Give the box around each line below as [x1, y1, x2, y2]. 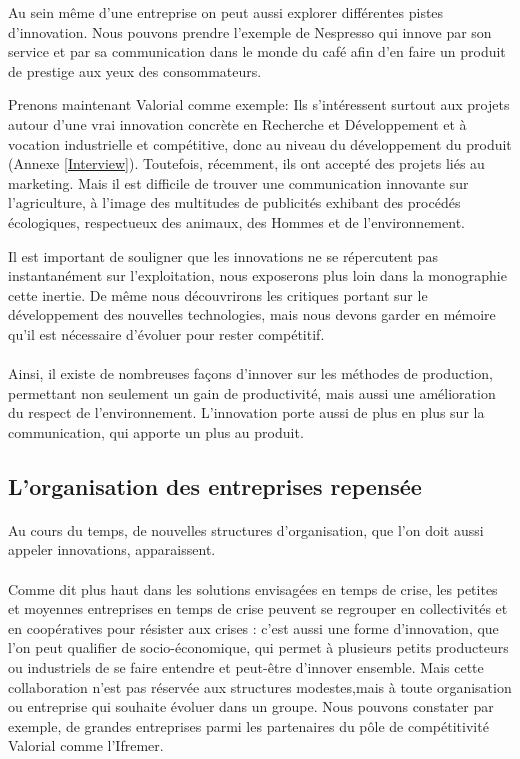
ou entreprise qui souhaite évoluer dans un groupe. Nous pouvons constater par [8, 696, 494, 717]
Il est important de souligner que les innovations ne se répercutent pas [8, 245, 438, 266]
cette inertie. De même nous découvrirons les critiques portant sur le [8, 284, 428, 305]
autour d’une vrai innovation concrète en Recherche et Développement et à [8, 113, 467, 134]
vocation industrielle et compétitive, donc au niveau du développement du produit [8, 133, 512, 154]
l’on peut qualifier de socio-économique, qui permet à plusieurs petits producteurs [8, 637, 509, 658]
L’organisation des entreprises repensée [8, 470, 422, 501]
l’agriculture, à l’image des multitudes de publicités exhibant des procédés [8, 192, 461, 213]
